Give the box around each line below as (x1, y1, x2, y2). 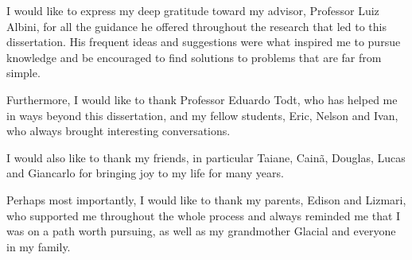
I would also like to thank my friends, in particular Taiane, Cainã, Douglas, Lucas (6, 149, 406, 165)
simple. (6, 64, 41, 81)
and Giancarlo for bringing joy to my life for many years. (6, 165, 284, 181)
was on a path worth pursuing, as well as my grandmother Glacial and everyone (6, 223, 396, 239)
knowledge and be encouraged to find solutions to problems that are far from (6, 49, 382, 65)
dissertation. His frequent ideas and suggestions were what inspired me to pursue (6, 33, 401, 50)
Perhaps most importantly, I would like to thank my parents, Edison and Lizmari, (6, 191, 406, 208)
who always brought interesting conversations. (6, 122, 231, 139)
